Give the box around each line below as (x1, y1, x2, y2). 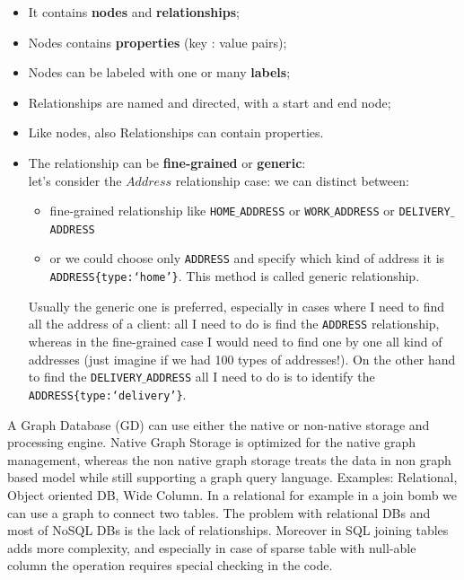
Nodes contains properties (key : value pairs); (28, 32, 287, 51)
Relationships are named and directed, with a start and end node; (28, 92, 391, 111)
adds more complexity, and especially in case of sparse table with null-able (7, 538, 416, 557)
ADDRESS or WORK (240, 201, 330, 220)
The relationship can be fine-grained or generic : (28, 153, 306, 171)
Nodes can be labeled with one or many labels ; (28, 63, 291, 82)
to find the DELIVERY (28, 367, 143, 386)
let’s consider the (28, 171, 122, 189)
